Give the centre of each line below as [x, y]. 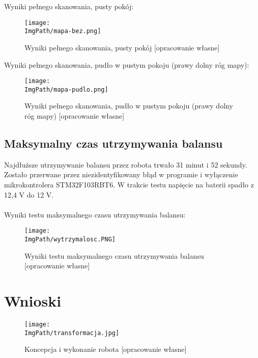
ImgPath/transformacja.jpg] [72, 333]
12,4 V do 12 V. [29, 194]
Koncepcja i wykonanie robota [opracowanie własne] [106, 349]
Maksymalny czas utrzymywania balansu [113, 143]
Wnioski [33, 301]
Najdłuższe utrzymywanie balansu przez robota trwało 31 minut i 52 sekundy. [126, 164]
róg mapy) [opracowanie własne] [75, 116]
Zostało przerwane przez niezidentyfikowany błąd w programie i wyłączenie [121, 174]
